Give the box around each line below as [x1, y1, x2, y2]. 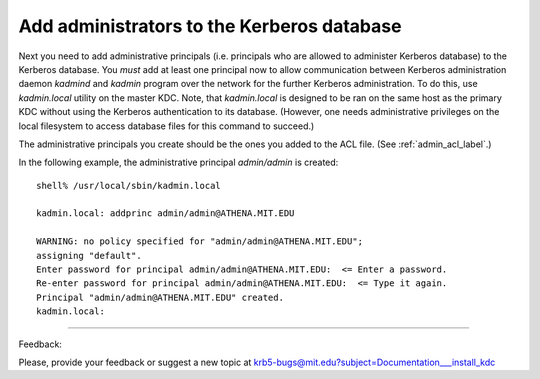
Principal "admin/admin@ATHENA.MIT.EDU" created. [36, 291, 285, 303]
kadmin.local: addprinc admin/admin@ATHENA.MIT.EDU [36, 208, 295, 219]
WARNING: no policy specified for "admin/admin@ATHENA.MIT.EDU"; [36, 236, 364, 247]
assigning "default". [36, 250, 142, 261]
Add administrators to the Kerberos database [18, 15, 402, 37]
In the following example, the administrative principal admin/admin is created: [18, 156, 339, 169]
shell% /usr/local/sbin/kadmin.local [36, 180, 222, 191]
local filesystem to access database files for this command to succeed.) [18, 120, 315, 132]
